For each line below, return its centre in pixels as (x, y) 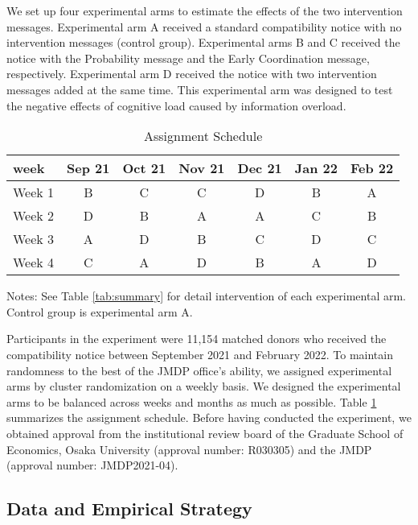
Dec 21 (260, 168)
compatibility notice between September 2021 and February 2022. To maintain (200, 354)
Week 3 (34, 239)
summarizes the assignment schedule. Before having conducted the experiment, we (209, 418)
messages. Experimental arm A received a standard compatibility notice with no (204, 26)
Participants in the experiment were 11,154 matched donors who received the (197, 339)
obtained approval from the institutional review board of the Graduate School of (205, 433)
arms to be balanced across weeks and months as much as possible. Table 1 (192, 401)
